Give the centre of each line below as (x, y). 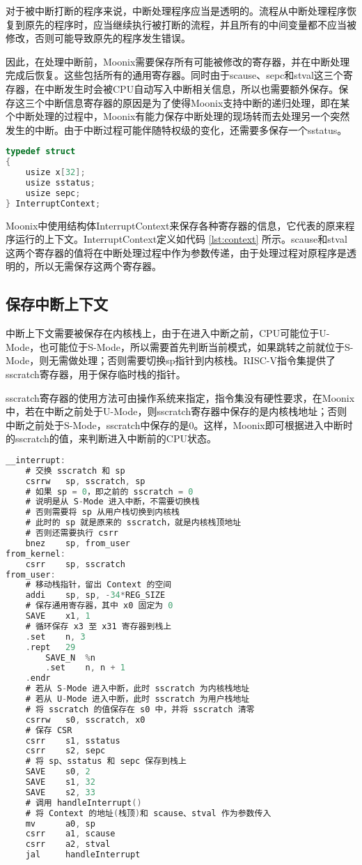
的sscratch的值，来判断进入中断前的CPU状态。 (111, 438)
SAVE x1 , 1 (58, 616)
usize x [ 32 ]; (55, 173)
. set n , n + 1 (85, 668)
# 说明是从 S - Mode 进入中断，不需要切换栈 (112, 502)
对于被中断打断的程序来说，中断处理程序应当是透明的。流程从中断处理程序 (176, 10)
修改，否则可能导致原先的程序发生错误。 (98, 38)
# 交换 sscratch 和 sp (75, 471)
